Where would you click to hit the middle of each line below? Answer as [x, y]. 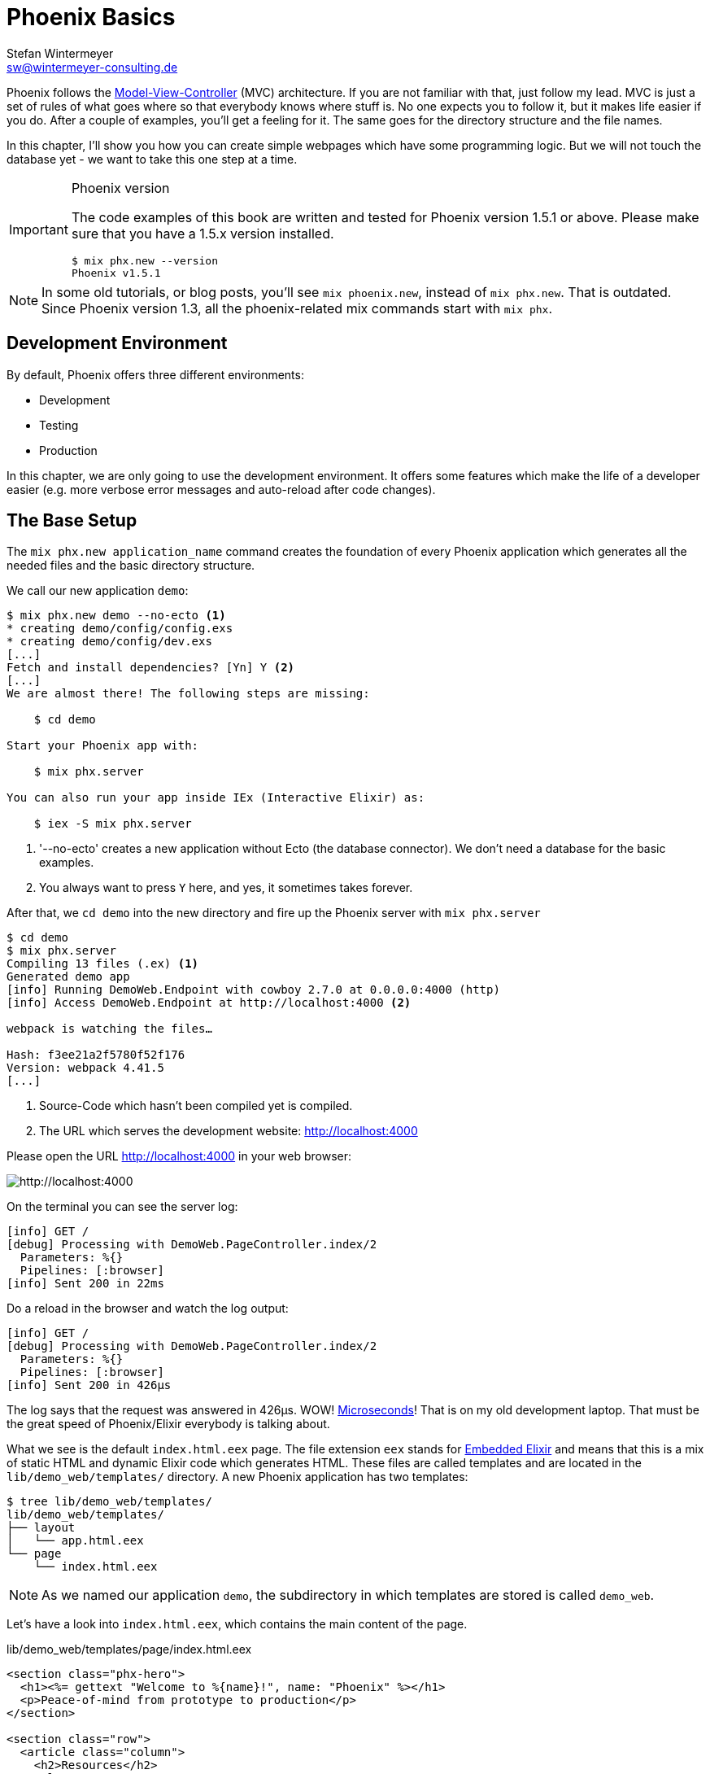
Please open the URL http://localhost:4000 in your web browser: [179, 1156]
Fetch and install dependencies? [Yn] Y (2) [151, 668]
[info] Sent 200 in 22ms [85, 1284]
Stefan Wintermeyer [60, 53]
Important [39, 229]
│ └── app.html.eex [75, 1541]
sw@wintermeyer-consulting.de [92, 67]
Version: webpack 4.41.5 [85, 1068]
